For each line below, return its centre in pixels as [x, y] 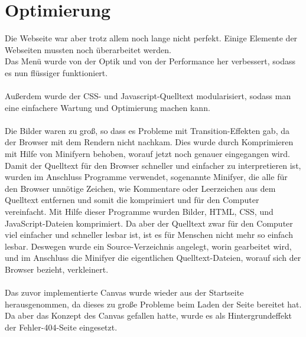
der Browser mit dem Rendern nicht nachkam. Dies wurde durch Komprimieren [149, 142]
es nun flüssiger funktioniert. [56, 72]
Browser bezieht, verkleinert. [57, 269]
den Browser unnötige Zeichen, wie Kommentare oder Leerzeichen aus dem [140, 188]
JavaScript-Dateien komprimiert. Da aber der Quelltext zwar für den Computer [149, 223]
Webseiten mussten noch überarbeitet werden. [88, 49]
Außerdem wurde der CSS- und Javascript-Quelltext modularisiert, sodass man [148, 96]
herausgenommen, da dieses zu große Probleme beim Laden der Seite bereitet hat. [153, 304]
